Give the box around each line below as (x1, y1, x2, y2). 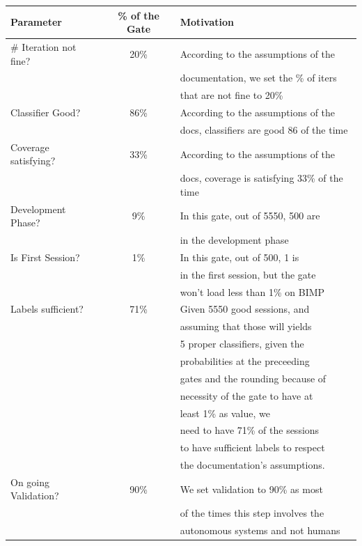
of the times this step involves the (180, 506, 324, 520)
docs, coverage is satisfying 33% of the (180, 171, 343, 185)
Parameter (10, 15, 62, 29)
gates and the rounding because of (180, 370, 326, 385)
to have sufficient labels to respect (180, 440, 325, 455)
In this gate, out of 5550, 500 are (180, 208, 320, 223)
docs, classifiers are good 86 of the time (180, 122, 348, 136)
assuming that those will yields (180, 319, 312, 334)
